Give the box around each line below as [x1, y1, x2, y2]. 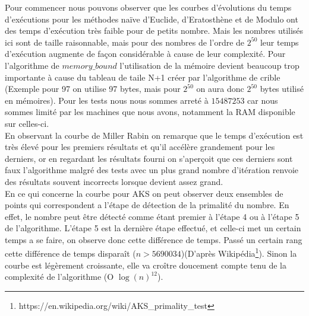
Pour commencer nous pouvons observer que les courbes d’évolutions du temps [5, 1, 292, 13]
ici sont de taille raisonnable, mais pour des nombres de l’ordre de [5, 36, 245, 48]
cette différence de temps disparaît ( [5, 247, 136, 260]
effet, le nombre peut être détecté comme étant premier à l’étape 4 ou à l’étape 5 [5, 210, 299, 222]
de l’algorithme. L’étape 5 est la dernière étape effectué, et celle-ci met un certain [5, 222, 301, 234]
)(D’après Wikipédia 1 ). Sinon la [181, 245, 297, 260]
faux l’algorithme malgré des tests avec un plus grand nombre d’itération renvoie [5, 164, 299, 176]
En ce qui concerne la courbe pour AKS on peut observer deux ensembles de [5, 187, 283, 199]
